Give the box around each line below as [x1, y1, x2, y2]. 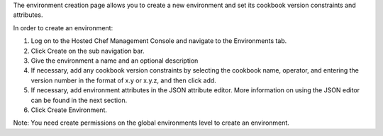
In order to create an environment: [13, 23, 113, 32]
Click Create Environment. [30, 106, 108, 114]
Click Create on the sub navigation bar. [30, 47, 145, 55]
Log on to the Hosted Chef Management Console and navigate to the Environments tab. [30, 37, 287, 45]
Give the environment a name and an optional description [30, 56, 199, 65]
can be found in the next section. [30, 96, 128, 104]
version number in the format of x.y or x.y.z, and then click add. [30, 76, 216, 85]
